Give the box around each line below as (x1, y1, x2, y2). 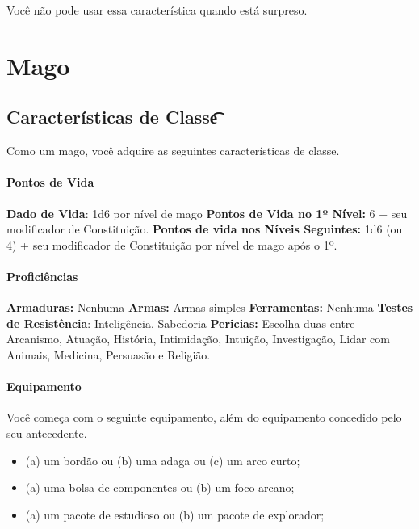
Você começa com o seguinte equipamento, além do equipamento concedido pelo (6, 409, 402, 426)
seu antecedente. (6, 424, 87, 441)
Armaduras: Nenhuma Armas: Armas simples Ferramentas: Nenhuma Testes (6, 299, 413, 316)
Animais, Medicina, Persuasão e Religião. (6, 346, 211, 363)
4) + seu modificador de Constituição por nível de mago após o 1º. (6, 236, 337, 253)
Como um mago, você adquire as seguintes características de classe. (6, 142, 340, 159)
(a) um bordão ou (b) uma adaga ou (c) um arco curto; (25, 451, 300, 468)
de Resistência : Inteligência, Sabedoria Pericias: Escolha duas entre (6, 314, 355, 331)
